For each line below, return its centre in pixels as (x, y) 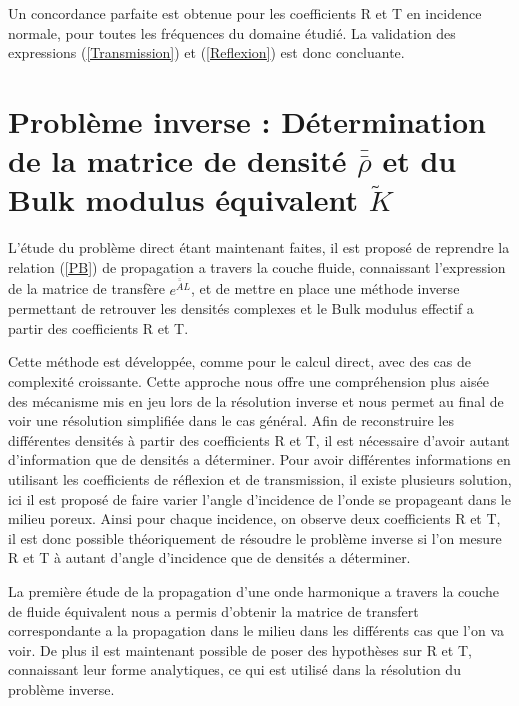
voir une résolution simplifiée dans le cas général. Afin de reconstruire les (231, 420)
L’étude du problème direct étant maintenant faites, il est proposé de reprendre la (259, 247)
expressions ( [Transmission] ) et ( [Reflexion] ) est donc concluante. (206, 52)
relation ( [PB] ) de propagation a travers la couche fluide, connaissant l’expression (257, 266)
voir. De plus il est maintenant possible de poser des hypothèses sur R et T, (240, 649)
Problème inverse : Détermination (247, 120)
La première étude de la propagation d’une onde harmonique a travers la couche (253, 590)
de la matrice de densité (177, 160)
